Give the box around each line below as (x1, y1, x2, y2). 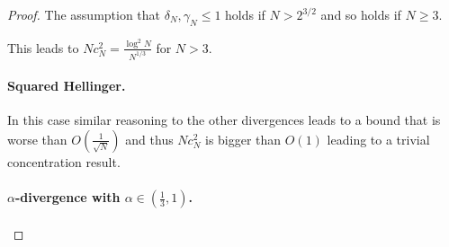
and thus (125, 129, 174, 148)
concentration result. (7, 152, 121, 171)
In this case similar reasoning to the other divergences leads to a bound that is (7, 110, 441, 129)
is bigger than (204, 129, 282, 148)
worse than (7, 129, 67, 148)
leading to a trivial (327, 129, 430, 148)
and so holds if (320, 5, 401, 23)
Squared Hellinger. (7, 76, 126, 95)
